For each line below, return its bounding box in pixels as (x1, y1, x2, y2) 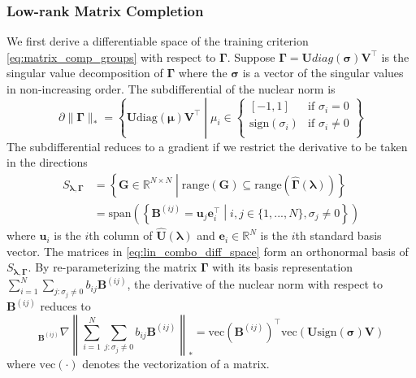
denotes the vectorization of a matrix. (82, 354, 270, 371)
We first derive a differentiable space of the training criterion (6, 33, 309, 50)
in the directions (6, 154, 88, 171)
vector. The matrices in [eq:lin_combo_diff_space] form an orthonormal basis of (6, 242, 409, 259)
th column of (89, 227, 153, 244)
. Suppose (227, 48, 275, 65)
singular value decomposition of (6, 64, 163, 81)
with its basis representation (212, 259, 353, 276)
